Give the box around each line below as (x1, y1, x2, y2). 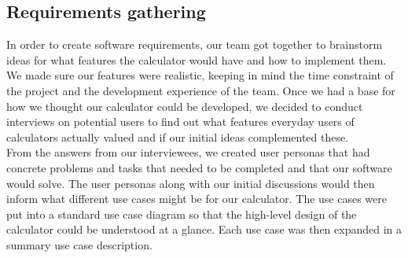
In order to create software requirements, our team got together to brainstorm (6, 36, 383, 53)
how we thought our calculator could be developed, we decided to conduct (6, 98, 363, 114)
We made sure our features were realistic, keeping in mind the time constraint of (6, 67, 394, 83)
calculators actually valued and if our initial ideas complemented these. (6, 128, 349, 145)
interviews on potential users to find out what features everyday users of (6, 113, 355, 130)
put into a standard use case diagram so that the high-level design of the (6, 205, 357, 222)
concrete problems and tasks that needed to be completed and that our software (6, 159, 392, 175)
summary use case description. (6, 236, 153, 252)
